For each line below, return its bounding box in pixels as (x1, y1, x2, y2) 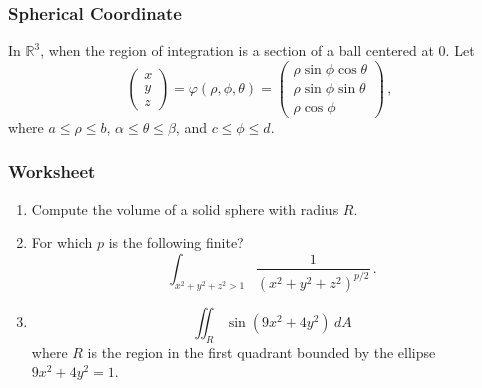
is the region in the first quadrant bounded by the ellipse (87, 341, 436, 362)
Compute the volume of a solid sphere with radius (31, 198, 339, 219)
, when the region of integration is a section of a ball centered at (40, 40, 434, 61)
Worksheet (8, 159, 96, 184)
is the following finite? (108, 232, 244, 253)
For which (31, 232, 93, 253)
